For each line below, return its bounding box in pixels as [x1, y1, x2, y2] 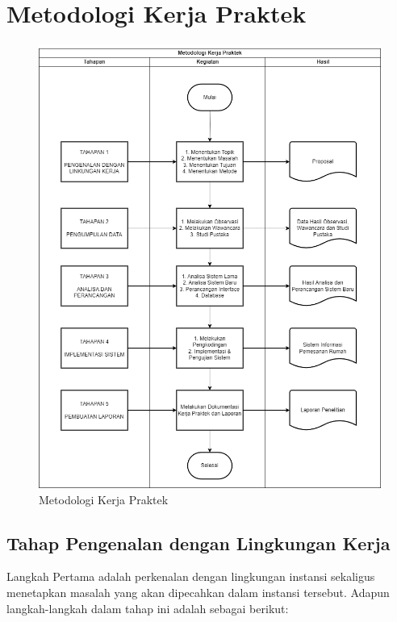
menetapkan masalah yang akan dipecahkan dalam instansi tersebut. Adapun [6, 584, 390, 601]
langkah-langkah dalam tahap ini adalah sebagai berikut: [6, 599, 289, 616]
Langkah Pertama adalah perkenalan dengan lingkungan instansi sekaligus [6, 568, 375, 585]
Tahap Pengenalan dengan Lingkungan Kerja [6, 530, 391, 555]
